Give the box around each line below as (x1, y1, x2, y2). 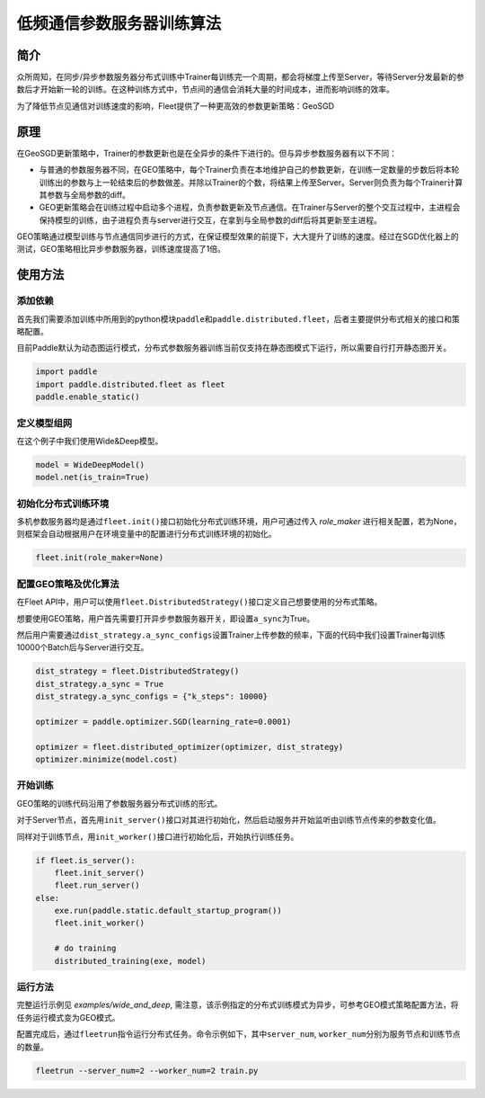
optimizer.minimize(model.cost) (35, 754, 179, 764)
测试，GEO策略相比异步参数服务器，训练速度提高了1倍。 (16, 244, 226, 254)
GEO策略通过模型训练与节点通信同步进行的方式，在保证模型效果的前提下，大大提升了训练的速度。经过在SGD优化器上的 (16, 231, 460, 242)
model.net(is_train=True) (35, 472, 150, 483)
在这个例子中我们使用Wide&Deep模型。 (16, 435, 163, 446)
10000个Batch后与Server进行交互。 (16, 642, 149, 653)
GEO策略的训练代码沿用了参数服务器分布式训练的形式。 (16, 798, 223, 808)
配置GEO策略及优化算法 (16, 577, 120, 590)
